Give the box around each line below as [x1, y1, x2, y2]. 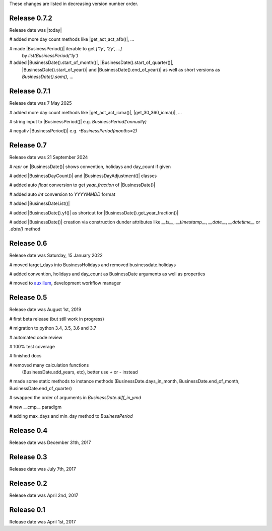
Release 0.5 [9, 293, 47, 302]
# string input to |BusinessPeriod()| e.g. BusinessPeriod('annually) [9, 118, 147, 124]
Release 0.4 [9, 426, 48, 435]
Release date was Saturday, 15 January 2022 [9, 252, 103, 259]
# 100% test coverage [9, 343, 55, 349]
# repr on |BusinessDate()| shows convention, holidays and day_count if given [9, 164, 171, 170]
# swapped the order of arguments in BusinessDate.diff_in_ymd [9, 395, 141, 401]
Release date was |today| [9, 27, 62, 33]
